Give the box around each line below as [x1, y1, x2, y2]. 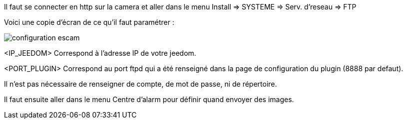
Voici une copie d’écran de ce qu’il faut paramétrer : [4, 18, 174, 26]
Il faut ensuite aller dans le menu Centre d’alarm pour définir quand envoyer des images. [4, 95, 294, 104]
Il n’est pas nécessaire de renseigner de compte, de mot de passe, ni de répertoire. [4, 80, 277, 88]
